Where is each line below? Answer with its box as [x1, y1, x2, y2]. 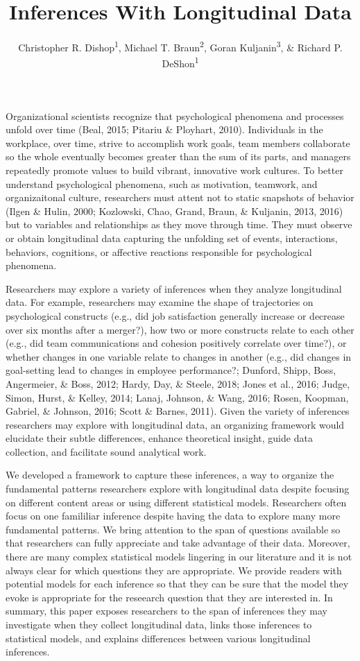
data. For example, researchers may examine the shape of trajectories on [6, 295, 314, 309]
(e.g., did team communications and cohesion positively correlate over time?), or [6, 336, 347, 350]
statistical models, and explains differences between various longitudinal [6, 630, 311, 645]
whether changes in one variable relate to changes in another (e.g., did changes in [6, 349, 352, 363]
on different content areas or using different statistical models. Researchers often [6, 495, 347, 509]
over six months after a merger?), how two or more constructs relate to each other [6, 322, 354, 336]
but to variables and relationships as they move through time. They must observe [6, 217, 352, 232]
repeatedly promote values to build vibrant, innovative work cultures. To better [6, 163, 343, 177]
